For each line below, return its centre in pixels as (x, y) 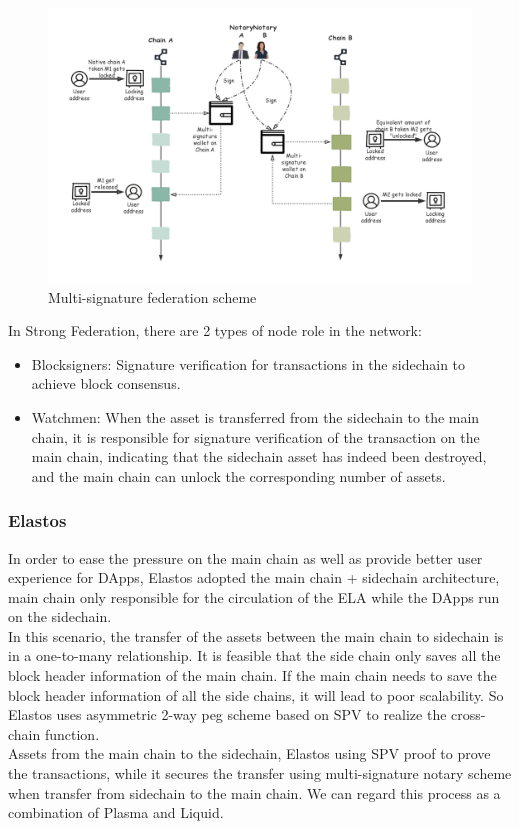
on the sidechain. (60, 616)
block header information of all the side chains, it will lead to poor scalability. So (256, 694)
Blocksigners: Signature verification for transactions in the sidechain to (248, 363)
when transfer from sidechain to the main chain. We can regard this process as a (254, 792)
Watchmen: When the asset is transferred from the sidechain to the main (255, 416)
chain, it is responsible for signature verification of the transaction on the (255, 436)
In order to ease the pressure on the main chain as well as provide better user (245, 557)
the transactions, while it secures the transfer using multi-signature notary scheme (260, 773)
